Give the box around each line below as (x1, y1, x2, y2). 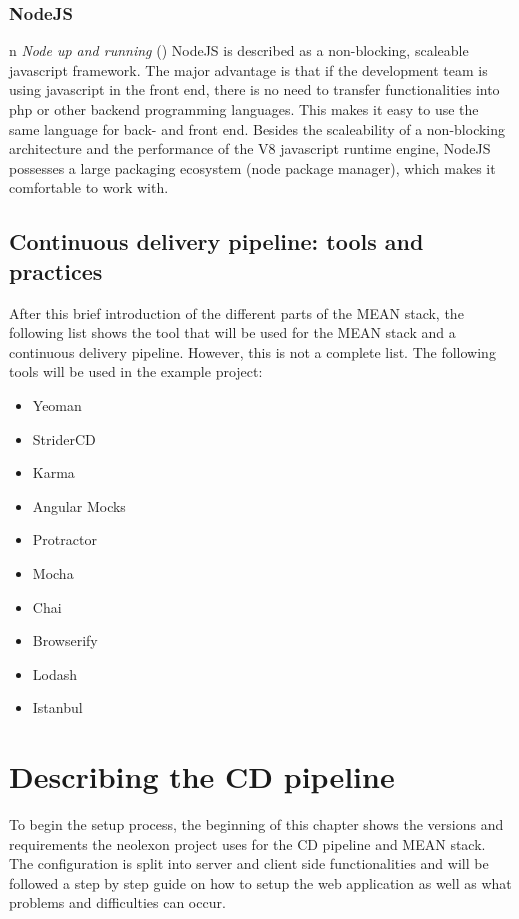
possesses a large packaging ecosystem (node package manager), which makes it (9, 157, 496, 178)
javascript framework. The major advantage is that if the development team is (9, 59, 488, 80)
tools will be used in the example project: (9, 361, 263, 382)
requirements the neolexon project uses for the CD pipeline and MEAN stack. (9, 833, 486, 854)
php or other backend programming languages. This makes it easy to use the (9, 99, 479, 119)
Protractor (32, 529, 97, 550)
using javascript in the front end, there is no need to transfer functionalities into (9, 79, 500, 100)
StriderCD (32, 428, 96, 449)
